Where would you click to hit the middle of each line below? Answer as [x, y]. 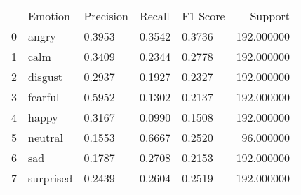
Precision [106, 16]
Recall [154, 16]
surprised [51, 178]
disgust [46, 77]
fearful [44, 97]
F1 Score [203, 16]
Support [270, 16]
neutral [46, 137]
